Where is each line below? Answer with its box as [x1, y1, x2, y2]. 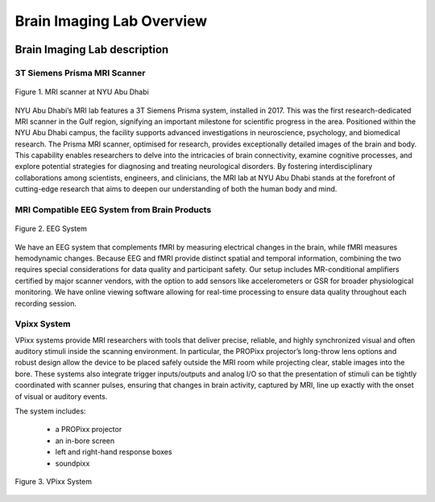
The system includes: [14, 406, 86, 416]
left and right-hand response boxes [55, 447, 172, 457]
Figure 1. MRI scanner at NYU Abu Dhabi [14, 87, 149, 97]
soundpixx [55, 459, 90, 468]
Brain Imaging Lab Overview [14, 12, 208, 30]
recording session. [14, 298, 77, 308]
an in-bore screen [55, 435, 115, 446]
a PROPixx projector [55, 425, 122, 434]
